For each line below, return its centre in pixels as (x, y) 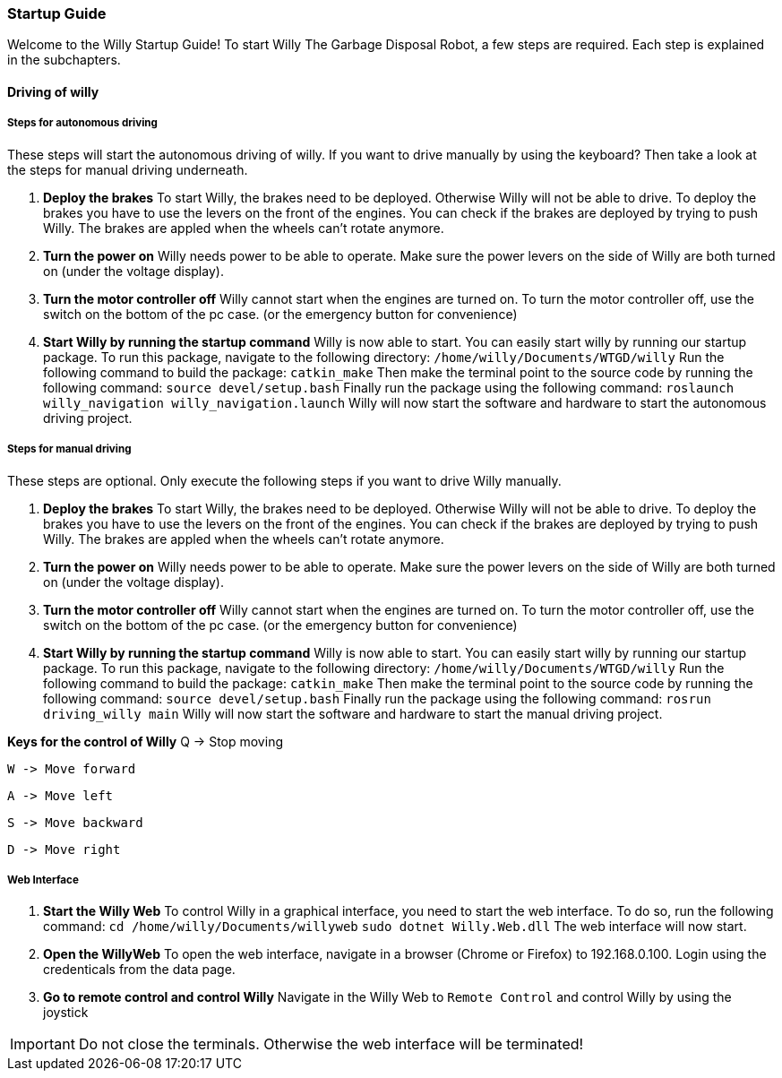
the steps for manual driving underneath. (128, 169)
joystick (66, 1013)
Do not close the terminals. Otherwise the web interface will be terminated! (331, 1044)
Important (43, 1044)
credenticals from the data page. (139, 970)
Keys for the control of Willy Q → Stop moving (145, 741)
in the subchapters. (64, 60)
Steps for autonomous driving (82, 123)
